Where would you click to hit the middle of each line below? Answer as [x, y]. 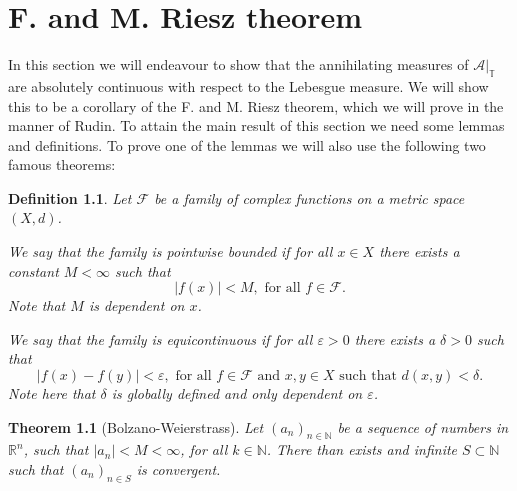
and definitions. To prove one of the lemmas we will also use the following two [247, 144]
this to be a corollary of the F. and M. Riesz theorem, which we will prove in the [256, 105]
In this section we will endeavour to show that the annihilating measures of [238, 64]
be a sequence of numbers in [423, 426]
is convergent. [178, 469]
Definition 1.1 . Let [70, 197]
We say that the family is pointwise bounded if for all [170, 251]
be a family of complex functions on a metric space [309, 197]
